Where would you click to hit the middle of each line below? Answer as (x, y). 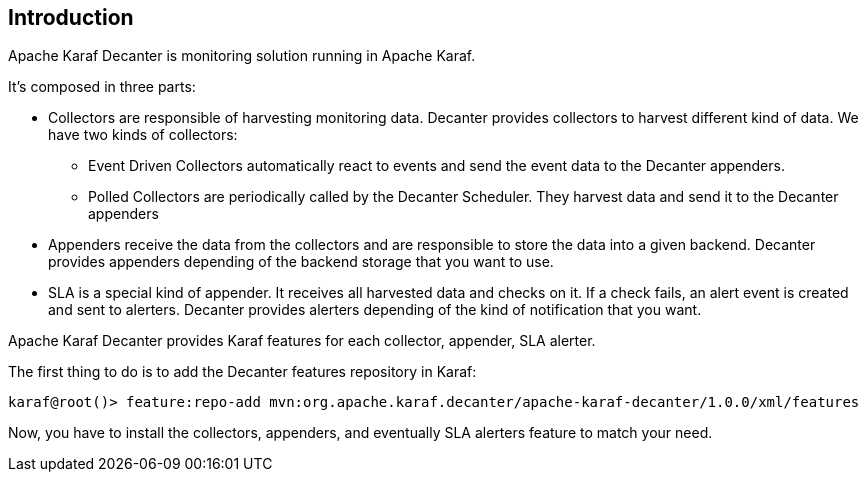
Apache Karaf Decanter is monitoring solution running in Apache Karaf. (242, 56)
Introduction (71, 17)
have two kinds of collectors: (143, 135)
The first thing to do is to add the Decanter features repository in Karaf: (242, 372)
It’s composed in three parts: (102, 87)
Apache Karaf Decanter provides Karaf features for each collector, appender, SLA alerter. (302, 341)
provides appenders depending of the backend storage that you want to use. (301, 262)
